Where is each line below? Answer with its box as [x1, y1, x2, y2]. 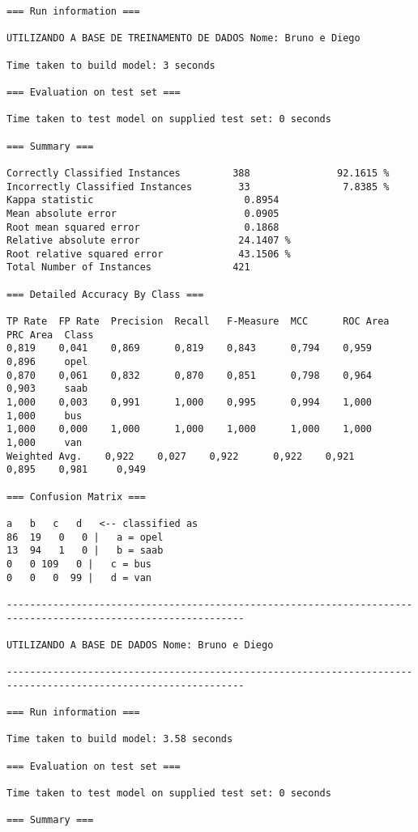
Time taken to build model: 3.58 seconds [6, 733, 233, 745]
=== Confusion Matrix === [6, 490, 146, 503]
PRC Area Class [6, 329, 94, 341]
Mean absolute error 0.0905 [6, 207, 279, 219]
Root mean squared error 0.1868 [6, 221, 279, 233]
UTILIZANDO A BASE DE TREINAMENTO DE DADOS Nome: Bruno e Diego [6, 32, 360, 45]
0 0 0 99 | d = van [6, 571, 151, 584]
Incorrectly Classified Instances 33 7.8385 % [6, 180, 390, 193]
